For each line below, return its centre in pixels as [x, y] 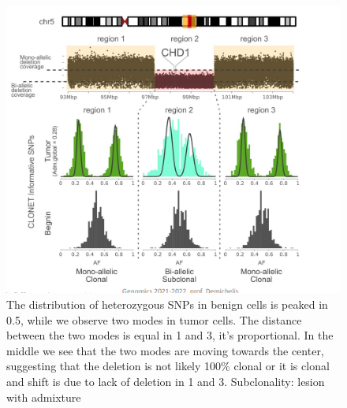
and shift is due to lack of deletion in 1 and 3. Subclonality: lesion [166, 382]
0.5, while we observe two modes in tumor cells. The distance [154, 319]
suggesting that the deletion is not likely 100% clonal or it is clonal [168, 366]
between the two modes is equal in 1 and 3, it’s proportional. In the [170, 335]
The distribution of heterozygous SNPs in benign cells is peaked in [167, 304]
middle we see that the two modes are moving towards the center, [165, 350]
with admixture [44, 397]
